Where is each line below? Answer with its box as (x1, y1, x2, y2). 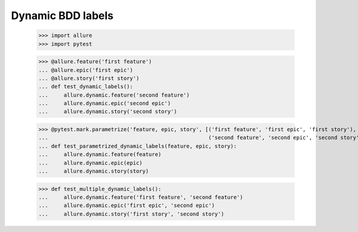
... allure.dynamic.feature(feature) (38, 151, 162, 158)
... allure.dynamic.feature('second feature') (38, 91, 190, 98)
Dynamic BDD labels (11, 9, 114, 22)
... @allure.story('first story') (38, 75, 140, 82)
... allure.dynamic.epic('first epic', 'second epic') (38, 202, 215, 209)
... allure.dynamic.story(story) (38, 168, 149, 174)
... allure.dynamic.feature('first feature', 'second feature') (38, 194, 243, 200)
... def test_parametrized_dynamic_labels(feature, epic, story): (38, 143, 237, 149)
